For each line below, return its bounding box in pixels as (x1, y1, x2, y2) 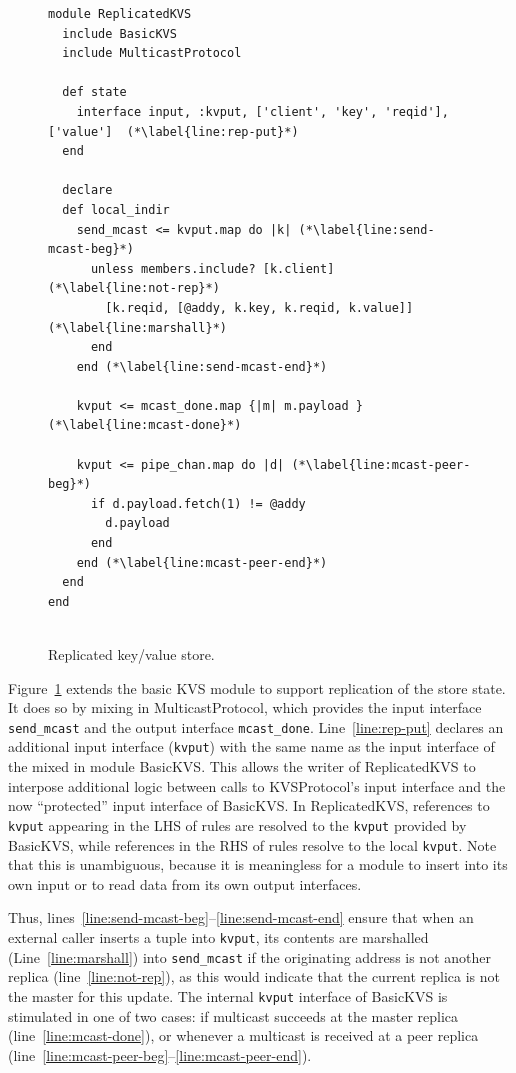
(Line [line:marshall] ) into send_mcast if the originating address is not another (8, 946, 491, 967)
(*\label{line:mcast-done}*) (48, 418, 242, 433)
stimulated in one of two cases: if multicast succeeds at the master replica (8, 1005, 459, 1026)
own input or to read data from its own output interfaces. (8, 873, 362, 894)
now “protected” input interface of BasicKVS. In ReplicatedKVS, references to (8, 795, 490, 816)
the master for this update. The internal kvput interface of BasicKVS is (8, 985, 448, 1006)
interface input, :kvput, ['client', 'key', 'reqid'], (76, 104, 449, 119)
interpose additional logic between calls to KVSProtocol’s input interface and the (8, 775, 506, 796)
